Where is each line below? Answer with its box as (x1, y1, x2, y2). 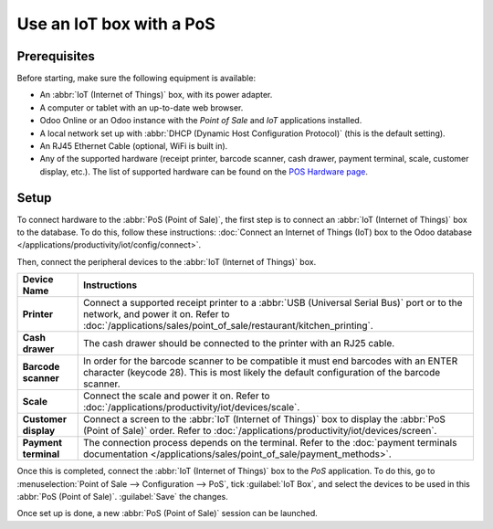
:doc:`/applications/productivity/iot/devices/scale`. (82, 401, 300, 414)
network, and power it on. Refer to (82, 308, 230, 321)
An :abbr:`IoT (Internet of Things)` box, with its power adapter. (39, 90, 273, 101)
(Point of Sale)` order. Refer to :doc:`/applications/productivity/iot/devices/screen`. (82, 425, 437, 438)
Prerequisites (16, 48, 95, 64)
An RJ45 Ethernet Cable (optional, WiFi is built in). (39, 141, 228, 152)
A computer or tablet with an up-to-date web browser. (39, 101, 244, 113)
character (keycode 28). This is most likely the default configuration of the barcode (82, 366, 441, 379)
